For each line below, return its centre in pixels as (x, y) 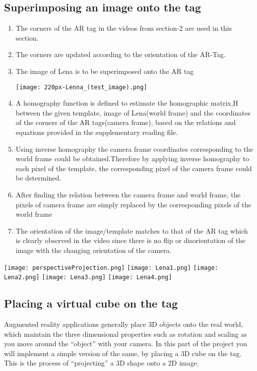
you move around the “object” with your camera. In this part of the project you (126, 343)
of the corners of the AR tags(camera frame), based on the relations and (126, 122)
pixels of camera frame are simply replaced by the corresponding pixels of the (133, 204)
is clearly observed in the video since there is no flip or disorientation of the (130, 240)
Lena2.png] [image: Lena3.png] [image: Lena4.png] (88, 278)
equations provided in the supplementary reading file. (97, 132)
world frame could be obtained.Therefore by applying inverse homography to (132, 158)
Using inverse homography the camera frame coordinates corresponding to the (134, 149)
